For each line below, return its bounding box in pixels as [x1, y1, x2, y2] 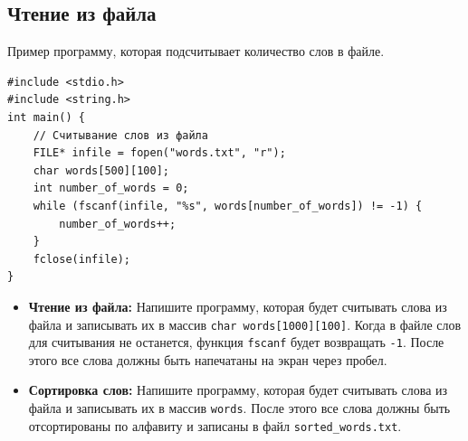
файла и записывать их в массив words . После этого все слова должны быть [28, 399, 451, 418]
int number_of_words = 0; [33, 182, 189, 195]
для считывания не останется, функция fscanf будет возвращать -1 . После [28, 333, 444, 352]
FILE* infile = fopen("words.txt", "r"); [33, 146, 286, 160]
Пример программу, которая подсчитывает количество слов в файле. [7, 42, 385, 61]
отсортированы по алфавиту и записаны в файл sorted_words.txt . [28, 416, 402, 435]
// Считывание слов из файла [33, 128, 208, 142]
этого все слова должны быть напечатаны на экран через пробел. [28, 350, 387, 369]
